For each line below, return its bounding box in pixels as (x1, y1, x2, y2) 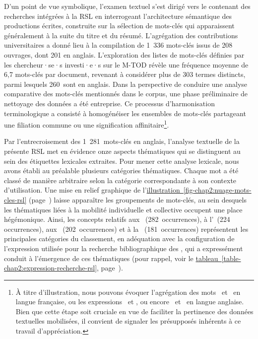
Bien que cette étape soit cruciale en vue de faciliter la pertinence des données (15, 306, 254, 316)
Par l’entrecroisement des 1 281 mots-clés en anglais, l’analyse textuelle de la (4, 136, 240, 146)
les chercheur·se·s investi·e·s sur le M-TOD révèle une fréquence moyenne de (4, 59, 249, 69)
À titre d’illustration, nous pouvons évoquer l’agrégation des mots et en (15, 286, 241, 297)
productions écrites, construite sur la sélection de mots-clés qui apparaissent (4, 20, 235, 31)
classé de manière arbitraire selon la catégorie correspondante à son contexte (4, 175, 237, 185)
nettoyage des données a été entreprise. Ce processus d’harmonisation (4, 98, 215, 108)
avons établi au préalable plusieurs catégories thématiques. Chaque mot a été (4, 165, 239, 176)
